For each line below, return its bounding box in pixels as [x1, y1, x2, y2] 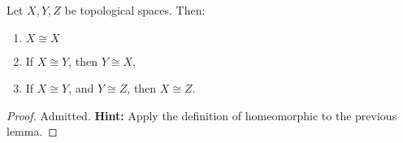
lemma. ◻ [6, 123, 58, 140]
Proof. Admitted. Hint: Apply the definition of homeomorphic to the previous [6, 106, 397, 123]
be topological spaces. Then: [64, 2, 206, 18]
